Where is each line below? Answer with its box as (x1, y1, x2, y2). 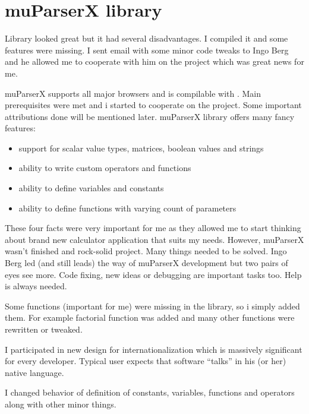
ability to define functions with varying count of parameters (18, 201, 237, 214)
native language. (5, 366, 64, 378)
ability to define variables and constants (18, 182, 164, 194)
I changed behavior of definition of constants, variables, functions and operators (5, 386, 295, 399)
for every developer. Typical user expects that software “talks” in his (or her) (5, 355, 286, 367)
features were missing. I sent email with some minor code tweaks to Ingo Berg (5, 43, 289, 56)
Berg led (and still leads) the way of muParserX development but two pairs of (5, 257, 288, 269)
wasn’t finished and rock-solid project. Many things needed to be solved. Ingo (5, 245, 287, 257)
